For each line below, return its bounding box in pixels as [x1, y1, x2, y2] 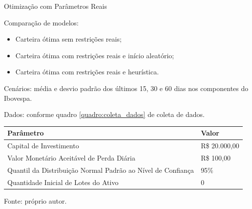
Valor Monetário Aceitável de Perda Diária [7, 152, 135, 163]
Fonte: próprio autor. [4, 195, 67, 206]
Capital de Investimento [7, 140, 79, 151]
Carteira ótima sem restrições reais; [15, 34, 122, 44]
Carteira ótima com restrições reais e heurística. [15, 67, 159, 77]
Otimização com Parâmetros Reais [4, 1, 107, 11]
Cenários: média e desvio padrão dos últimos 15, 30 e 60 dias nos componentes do [4, 83, 249, 93]
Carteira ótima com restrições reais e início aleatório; [15, 50, 174, 60]
